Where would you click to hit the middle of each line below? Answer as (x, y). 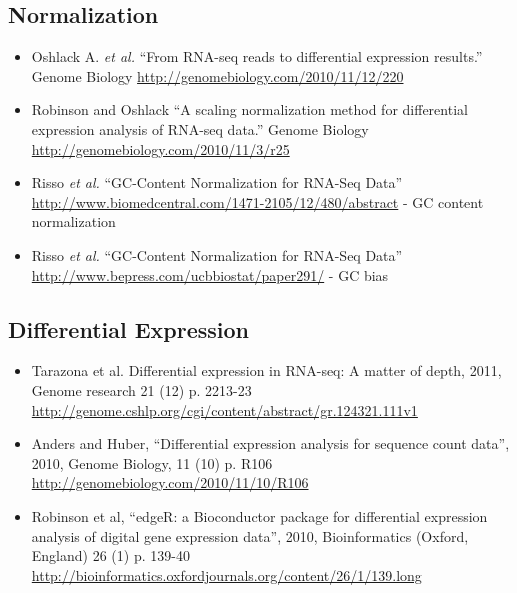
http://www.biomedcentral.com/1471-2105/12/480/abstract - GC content (257, 201)
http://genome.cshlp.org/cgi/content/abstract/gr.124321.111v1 (224, 409)
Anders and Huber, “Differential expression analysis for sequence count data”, (270, 443)
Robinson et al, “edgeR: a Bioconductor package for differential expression (259, 515)
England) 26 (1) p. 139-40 (110, 555)
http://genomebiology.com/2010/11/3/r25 (160, 148)
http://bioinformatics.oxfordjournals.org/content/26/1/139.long (226, 574)
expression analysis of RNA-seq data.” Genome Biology (200, 128)
